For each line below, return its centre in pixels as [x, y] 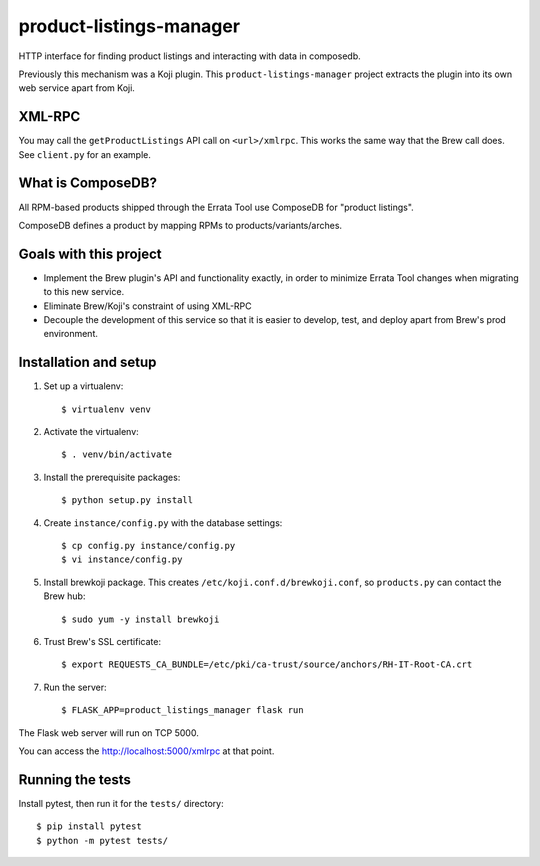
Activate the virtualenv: [91, 432]
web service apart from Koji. [76, 88]
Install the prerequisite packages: [112, 477]
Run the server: [75, 687]
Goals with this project [90, 253]
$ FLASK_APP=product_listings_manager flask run [182, 710]
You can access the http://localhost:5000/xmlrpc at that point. [146, 751]
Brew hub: [64, 596]
